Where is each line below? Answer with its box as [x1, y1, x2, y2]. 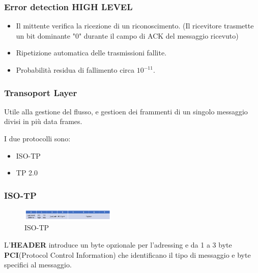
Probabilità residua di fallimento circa [16, 65, 134, 75]
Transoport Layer [4, 86, 77, 99]
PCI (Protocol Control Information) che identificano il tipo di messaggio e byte [4, 249, 251, 260]
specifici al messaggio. [4, 259, 72, 270]
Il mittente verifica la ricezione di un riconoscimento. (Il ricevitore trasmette [16, 20, 254, 31]
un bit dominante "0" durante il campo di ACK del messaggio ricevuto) [16, 30, 239, 41]
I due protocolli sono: [4, 133, 71, 143]
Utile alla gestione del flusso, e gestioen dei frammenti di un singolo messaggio [4, 106, 248, 116]
